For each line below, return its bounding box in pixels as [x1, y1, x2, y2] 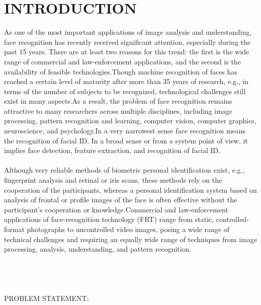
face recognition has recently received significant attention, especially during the [4, 36, 250, 47]
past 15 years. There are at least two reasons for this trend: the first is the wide [4, 46, 249, 57]
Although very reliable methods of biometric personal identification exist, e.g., [4, 165, 245, 175]
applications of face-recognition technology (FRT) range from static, [4, 214, 214, 224]
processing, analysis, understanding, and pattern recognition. [4, 244, 192, 254]
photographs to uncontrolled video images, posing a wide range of [27, 224, 230, 234]
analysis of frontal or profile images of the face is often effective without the [4, 194, 237, 205]
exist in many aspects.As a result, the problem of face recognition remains [4, 96, 232, 106]
